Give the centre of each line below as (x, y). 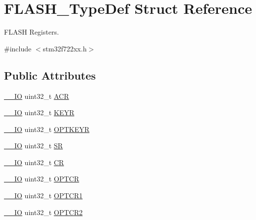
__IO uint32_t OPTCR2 (43, 212)
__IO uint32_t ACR (37, 96)
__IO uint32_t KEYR (39, 112)
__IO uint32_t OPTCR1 (43, 196)
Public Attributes (50, 75)
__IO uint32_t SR (33, 146)
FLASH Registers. (31, 32)
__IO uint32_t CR (34, 162)
